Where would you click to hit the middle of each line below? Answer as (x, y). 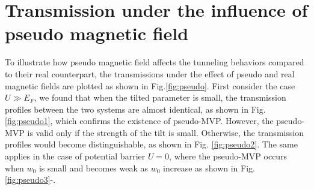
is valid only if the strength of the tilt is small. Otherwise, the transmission (166, 132)
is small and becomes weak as (94, 168)
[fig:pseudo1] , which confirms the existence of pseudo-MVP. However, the (139, 121)
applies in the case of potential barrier (75, 156)
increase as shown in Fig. (209, 168)
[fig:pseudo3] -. (30, 180)
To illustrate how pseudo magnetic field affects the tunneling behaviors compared (155, 62)
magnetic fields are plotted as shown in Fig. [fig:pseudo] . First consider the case (150, 85)
